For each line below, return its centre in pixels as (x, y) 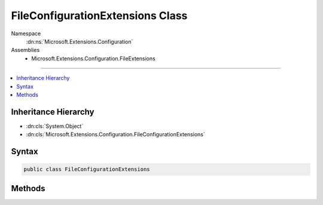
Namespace (26, 33)
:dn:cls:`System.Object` (55, 126)
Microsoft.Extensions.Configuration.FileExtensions (93, 58)
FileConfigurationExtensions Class (99, 16)
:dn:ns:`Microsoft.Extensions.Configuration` (80, 41)
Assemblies (25, 50)
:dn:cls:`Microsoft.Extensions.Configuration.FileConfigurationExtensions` (116, 134)
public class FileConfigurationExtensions (87, 169)
